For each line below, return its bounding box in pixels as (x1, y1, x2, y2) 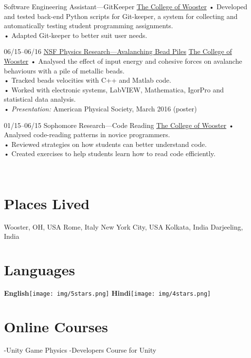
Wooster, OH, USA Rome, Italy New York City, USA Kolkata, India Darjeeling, (4, 221, 243, 232)
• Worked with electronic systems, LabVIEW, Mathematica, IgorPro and (4, 84, 224, 94)
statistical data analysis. (4, 94, 76, 104)
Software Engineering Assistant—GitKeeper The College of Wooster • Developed (4, 1, 248, 11)
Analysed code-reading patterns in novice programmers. (4, 129, 170, 140)
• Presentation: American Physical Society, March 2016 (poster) (4, 103, 197, 113)
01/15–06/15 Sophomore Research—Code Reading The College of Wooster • (4, 120, 234, 130)
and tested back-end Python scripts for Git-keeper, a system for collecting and (4, 11, 238, 21)
